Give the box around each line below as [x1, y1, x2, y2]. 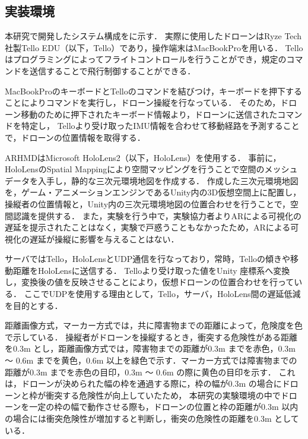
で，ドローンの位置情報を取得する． [5, 131, 145, 143]
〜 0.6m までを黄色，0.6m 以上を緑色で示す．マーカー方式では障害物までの [5, 354, 297, 367]
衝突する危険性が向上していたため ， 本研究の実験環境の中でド [46, 389, 289, 401]
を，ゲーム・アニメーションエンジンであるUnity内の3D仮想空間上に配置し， [5, 186, 301, 198]
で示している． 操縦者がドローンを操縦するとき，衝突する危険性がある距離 [5, 330, 298, 343]
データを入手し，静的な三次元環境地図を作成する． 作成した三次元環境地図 [5, 174, 299, 187]
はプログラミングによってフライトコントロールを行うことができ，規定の [5, 53, 287, 65]
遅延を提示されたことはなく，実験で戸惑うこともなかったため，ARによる [5, 221, 291, 233]
